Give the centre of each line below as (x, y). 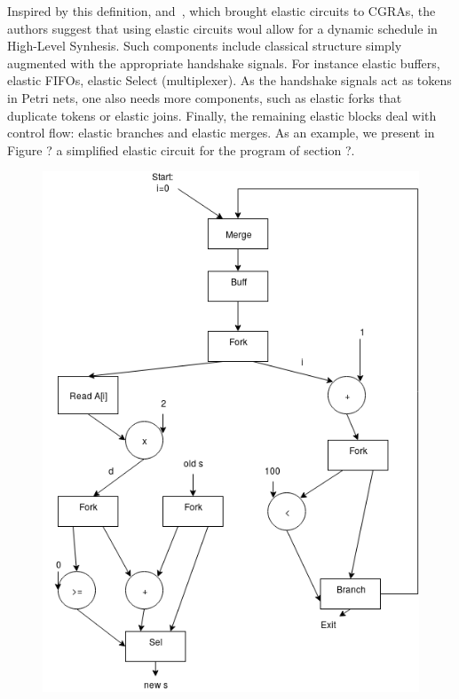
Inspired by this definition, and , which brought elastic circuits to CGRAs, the (222, 11)
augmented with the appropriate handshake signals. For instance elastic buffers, (224, 63)
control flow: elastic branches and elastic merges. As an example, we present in (221, 133)
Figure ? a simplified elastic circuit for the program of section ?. (181, 149)
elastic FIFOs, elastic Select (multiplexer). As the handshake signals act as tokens (229, 80)
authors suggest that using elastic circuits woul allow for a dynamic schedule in (222, 28)
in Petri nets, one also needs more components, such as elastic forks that (205, 97)
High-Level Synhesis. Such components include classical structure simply (205, 46)
